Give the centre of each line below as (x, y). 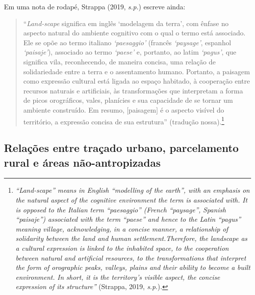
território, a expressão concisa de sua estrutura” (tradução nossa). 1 (124, 120)
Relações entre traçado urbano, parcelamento (121, 148)
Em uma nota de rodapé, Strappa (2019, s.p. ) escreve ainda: (95, 6)
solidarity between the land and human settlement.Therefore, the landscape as (131, 238)
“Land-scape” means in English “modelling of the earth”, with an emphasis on (133, 190)
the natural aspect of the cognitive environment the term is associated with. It (131, 199)
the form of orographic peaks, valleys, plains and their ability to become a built (133, 267)
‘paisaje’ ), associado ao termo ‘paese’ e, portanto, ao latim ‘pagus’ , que (130, 52)
